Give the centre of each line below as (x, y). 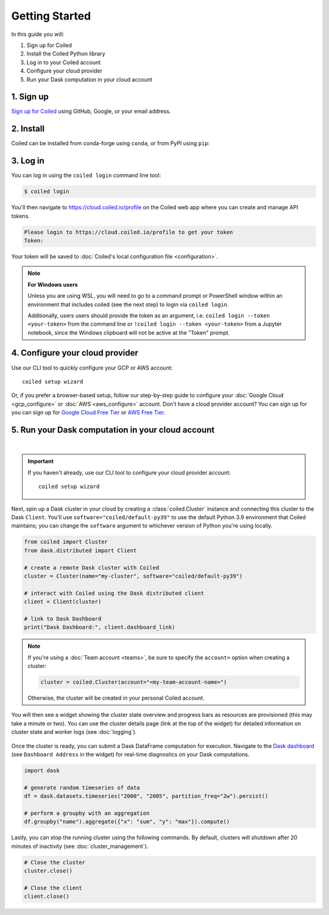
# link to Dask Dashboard (63, 619)
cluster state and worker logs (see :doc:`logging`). (74, 732)
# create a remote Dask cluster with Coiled (92, 568)
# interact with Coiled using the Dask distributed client (114, 593)
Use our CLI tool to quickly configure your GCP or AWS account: (92, 368)
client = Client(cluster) (63, 602)
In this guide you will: (38, 34)
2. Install (28, 129)
